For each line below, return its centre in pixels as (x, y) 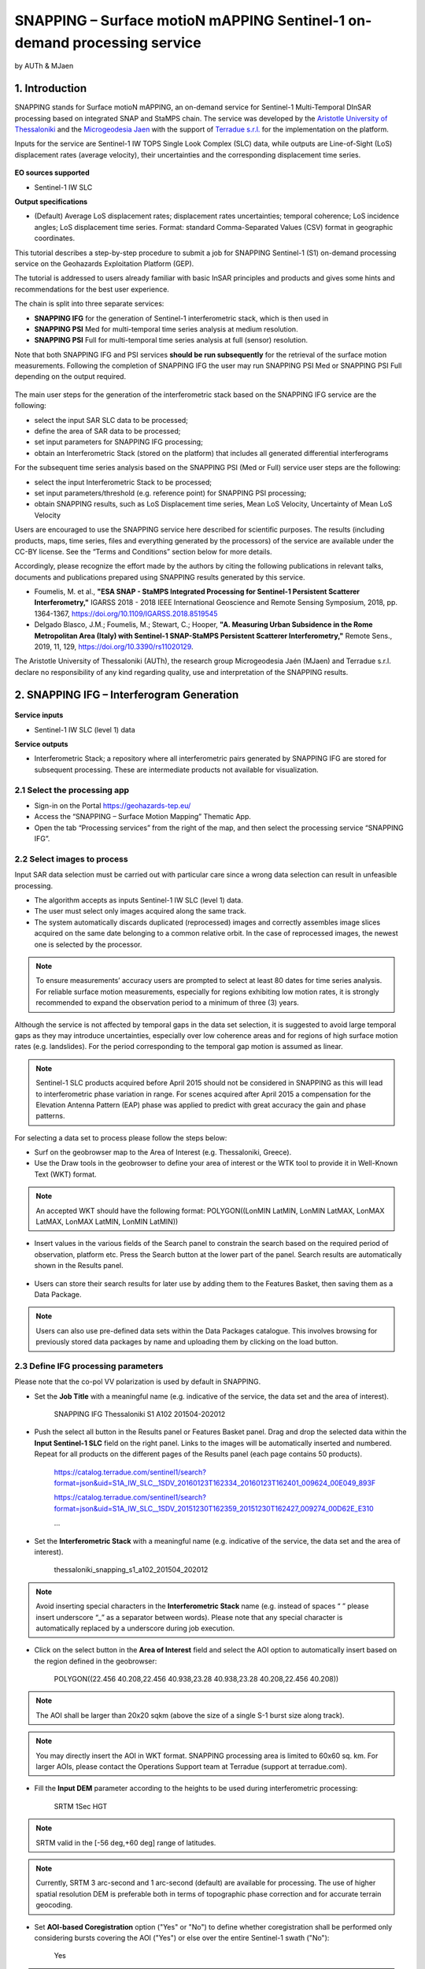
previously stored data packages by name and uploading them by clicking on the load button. (187, 1342)
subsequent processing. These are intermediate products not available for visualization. (176, 769)
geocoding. (54, 1905)
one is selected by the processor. (88, 944)
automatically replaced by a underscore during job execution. (135, 1628)
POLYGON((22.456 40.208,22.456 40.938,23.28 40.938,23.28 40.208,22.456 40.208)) (196, 1679)
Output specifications (51, 202)
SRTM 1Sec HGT (81, 1806)
